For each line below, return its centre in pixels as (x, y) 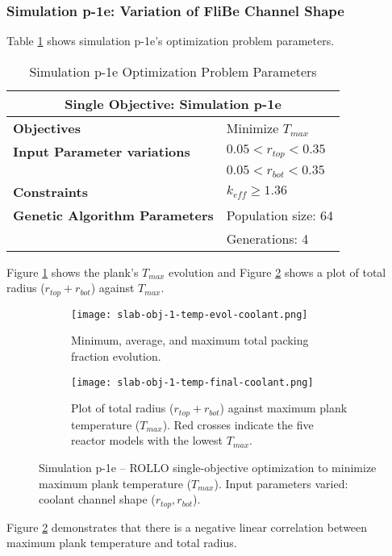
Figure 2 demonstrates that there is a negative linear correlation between (187, 527)
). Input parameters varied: (281, 483)
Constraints (50, 191)
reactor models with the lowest (147, 440)
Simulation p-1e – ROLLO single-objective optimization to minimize (208, 467)
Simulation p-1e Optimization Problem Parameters (173, 71)
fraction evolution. (116, 356)
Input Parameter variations (102, 151)
